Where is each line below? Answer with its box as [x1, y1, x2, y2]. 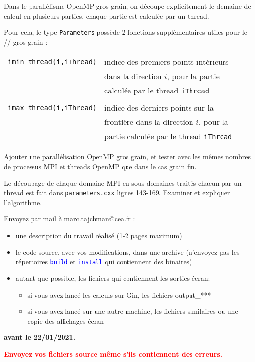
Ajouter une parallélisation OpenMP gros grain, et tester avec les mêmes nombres [4, 151, 251, 162]
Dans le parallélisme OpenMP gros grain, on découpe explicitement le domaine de [4, 1, 251, 11]
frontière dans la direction [104, 116, 193, 128]
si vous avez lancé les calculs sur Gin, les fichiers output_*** [27, 289, 211, 300]
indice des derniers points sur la [104, 102, 214, 114]
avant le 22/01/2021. [4, 332, 76, 342]
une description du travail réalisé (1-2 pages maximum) [15, 230, 182, 241]
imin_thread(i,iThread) [8, 58, 97, 66]
